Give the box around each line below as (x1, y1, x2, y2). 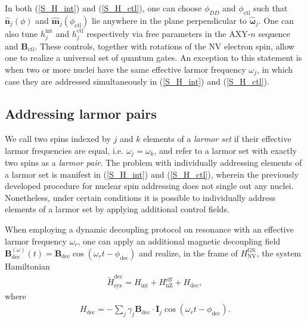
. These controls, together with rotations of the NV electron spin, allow (35, 39, 294, 52)
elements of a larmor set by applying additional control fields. (5, 203, 230, 215)
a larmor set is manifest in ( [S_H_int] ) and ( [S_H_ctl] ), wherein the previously (5, 168, 299, 180)
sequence (258, 27, 290, 39)
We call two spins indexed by (5, 132, 111, 144)
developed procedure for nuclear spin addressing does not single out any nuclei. (5, 179, 294, 192)
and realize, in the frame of (139, 246, 238, 259)
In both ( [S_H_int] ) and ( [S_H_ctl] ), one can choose (5, 2, 202, 14)
